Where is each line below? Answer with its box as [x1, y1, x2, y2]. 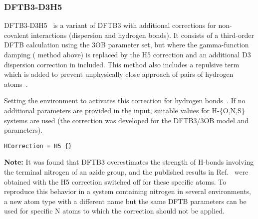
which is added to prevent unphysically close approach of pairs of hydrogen [4, 69, 234, 79]
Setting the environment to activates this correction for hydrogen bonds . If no [4, 95, 246, 106]
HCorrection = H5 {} [4, 142, 72, 150]
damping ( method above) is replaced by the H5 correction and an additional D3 [4, 49, 251, 59]
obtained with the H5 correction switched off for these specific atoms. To [4, 176, 227, 187]
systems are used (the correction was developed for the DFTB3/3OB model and [4, 115, 249, 125]
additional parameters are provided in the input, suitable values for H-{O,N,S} [4, 105, 245, 115]
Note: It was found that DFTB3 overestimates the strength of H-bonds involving [4, 157, 254, 167]
